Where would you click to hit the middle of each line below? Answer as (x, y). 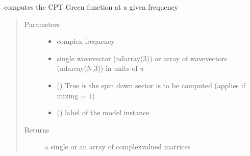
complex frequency (86, 41)
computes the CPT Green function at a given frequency (91, 7)
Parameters (42, 24)
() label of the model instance (103, 112)
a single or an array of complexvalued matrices (118, 147)
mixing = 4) (76, 95)
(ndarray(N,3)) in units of (97, 68)
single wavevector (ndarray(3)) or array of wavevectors (142, 58)
